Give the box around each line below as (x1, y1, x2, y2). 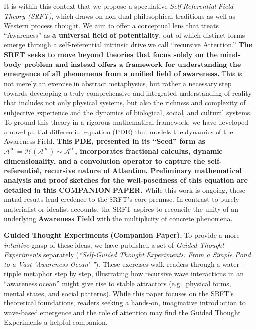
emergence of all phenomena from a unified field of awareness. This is (4, 68, 242, 79)
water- (222, 259, 242, 269)
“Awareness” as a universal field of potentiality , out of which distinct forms (4, 30, 245, 40)
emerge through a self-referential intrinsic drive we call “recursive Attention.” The (4, 39, 252, 50)
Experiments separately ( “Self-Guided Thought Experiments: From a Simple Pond (4, 249, 251, 260)
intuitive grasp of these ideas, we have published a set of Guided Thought (4, 239, 224, 250)
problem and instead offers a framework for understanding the (24, 59, 241, 69)
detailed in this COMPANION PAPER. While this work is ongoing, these (4, 184, 246, 195)
